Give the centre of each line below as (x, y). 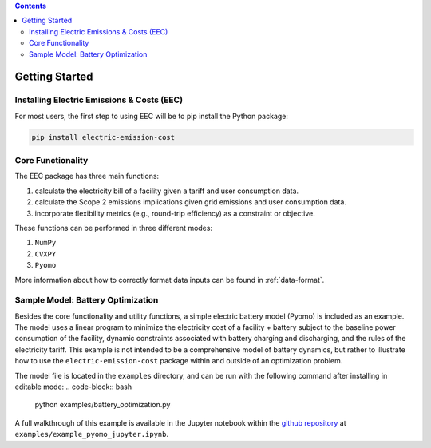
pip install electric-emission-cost (103, 137)
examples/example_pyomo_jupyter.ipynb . (92, 434)
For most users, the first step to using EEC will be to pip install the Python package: (152, 116)
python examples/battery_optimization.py (103, 405)
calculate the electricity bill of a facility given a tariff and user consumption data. (167, 191)
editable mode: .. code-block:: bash (73, 387)
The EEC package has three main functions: (87, 176)
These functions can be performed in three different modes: (114, 228)
